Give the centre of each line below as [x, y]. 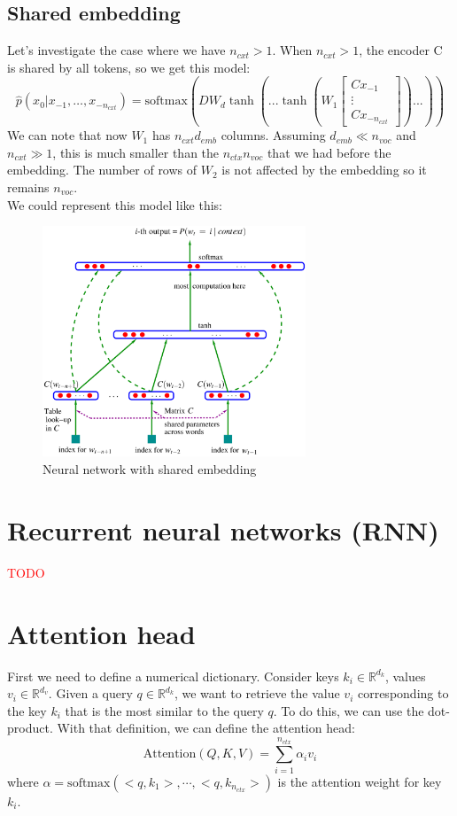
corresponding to [403, 693]
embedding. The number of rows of [102, 170]
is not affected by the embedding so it [324, 170]
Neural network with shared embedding [150, 469]
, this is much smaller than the [136, 152]
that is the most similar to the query [164, 710]
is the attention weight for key [360, 781]
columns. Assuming [273, 135]
